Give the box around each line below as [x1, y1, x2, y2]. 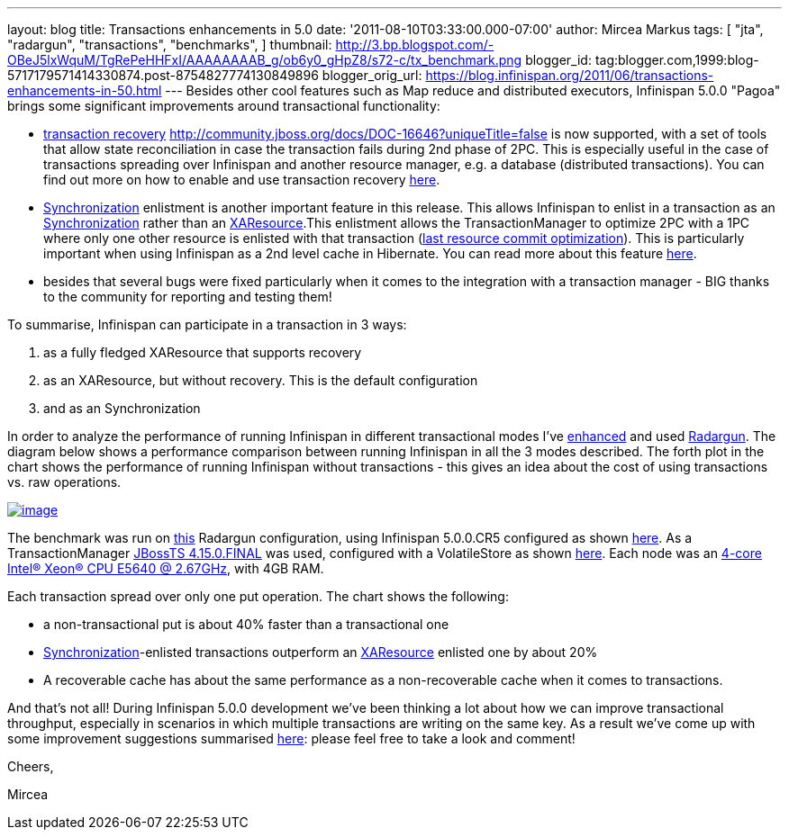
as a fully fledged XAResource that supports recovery [43, 345, 362, 360]
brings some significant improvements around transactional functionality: [7, 98, 440, 113]
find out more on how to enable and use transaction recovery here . [43, 172, 440, 187]
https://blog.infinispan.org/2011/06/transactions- [425, 67, 714, 83]
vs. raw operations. [7, 474, 122, 490]
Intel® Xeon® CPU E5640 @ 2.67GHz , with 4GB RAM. [7, 561, 324, 576]
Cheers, [7, 759, 54, 774]
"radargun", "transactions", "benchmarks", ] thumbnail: [7, 37, 332, 52]
